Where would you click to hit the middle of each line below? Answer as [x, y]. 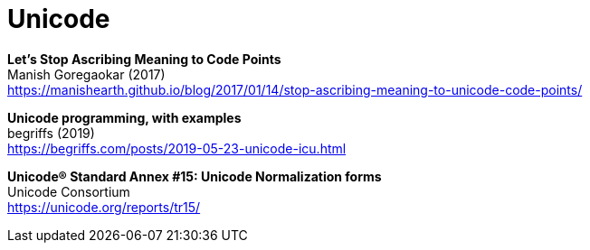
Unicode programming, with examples [124, 117]
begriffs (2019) [51, 133]
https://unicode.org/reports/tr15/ [104, 207]
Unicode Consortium [69, 191]
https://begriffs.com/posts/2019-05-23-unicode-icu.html [177, 148]
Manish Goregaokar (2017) [86, 74]
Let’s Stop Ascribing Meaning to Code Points [144, 59]
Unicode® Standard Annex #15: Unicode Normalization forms [195, 176]
